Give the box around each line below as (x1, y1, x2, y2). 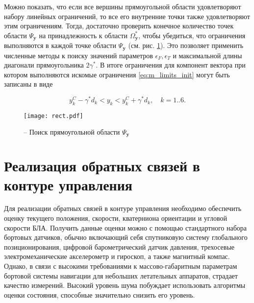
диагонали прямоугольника (4, 60, 84, 70)
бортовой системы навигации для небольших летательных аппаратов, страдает (4, 270, 238, 280)
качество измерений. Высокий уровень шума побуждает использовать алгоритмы (4, 280, 246, 290)
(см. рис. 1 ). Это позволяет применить (128, 40, 244, 50)
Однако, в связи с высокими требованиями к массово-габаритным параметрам (4, 260, 237, 271)
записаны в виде (4, 79, 53, 89)
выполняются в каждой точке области (4, 40, 116, 50)
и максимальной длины (173, 50, 242, 60)
